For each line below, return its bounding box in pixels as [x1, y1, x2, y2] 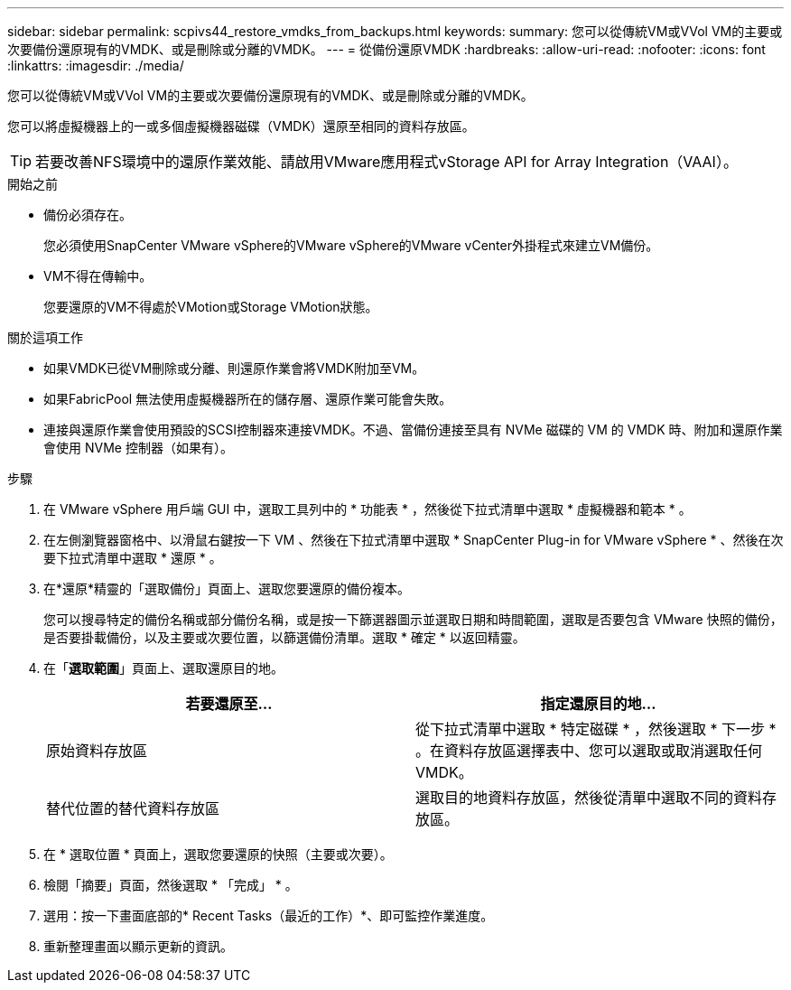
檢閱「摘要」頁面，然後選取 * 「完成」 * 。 [43, 877, 298, 892]
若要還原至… [185, 695, 273, 713]
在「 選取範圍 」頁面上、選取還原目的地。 [43, 660, 284, 676]
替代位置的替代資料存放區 [46, 799, 220, 817]
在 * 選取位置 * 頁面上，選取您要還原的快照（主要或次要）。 [43, 846, 393, 862]
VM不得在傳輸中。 [43, 268, 153, 284]
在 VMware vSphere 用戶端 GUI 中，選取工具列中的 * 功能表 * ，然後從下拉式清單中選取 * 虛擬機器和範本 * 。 [43, 501, 692, 517]
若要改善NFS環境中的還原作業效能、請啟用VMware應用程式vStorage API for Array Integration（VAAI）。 [35, 153, 738, 171]
